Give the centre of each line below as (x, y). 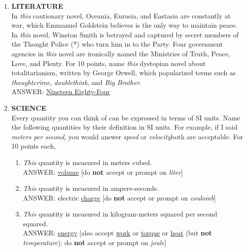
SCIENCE (29, 108)
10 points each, (34, 146)
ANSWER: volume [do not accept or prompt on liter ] (103, 172)
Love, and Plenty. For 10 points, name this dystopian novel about (108, 63)
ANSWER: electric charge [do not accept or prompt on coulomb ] (119, 197)
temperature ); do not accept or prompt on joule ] (95, 243)
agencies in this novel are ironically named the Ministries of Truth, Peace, (121, 53)
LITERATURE (37, 6)
